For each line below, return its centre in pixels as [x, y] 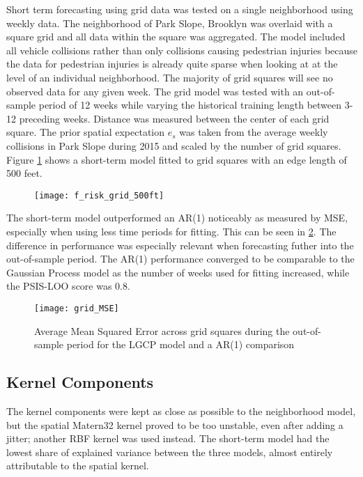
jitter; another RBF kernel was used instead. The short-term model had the [168, 438]
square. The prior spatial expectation [86, 132]
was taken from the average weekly [254, 132]
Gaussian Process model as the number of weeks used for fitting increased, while [178, 272]
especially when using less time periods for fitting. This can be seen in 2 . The [171, 231]
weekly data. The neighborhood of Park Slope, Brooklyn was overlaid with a [170, 23]
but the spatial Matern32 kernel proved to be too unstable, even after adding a [175, 424]
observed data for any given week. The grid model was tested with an [155, 91]
